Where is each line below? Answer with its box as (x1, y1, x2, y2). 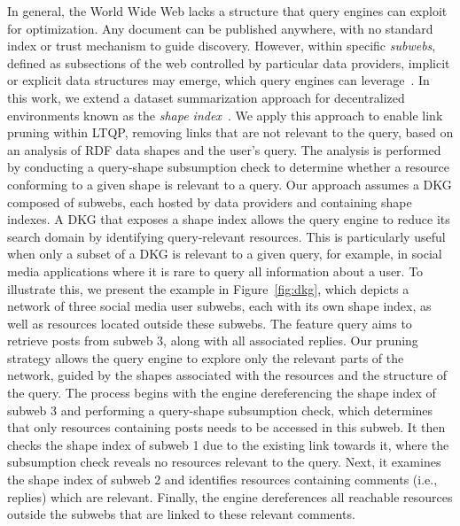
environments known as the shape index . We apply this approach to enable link (7, 105, 443, 124)
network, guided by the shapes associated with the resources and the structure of (7, 366, 448, 384)
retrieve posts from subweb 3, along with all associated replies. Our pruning (7, 331, 418, 350)
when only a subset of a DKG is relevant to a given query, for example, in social (7, 244, 442, 263)
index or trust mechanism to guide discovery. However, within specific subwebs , (7, 36, 436, 55)
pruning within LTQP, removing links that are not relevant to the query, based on (7, 123, 454, 142)
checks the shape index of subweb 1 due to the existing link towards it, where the (7, 435, 449, 453)
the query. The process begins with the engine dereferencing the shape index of (7, 383, 436, 402)
